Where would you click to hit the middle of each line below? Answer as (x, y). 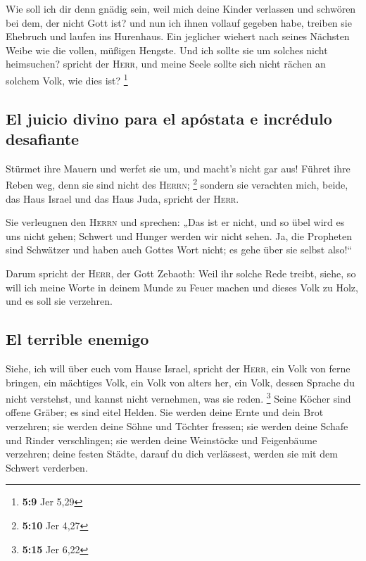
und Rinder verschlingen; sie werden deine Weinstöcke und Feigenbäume (162, 440)
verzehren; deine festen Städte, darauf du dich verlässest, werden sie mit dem (172, 454)
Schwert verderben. (47, 467)
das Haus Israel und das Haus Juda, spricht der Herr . (122, 198)
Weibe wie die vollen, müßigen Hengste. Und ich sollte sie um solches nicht (167, 50)
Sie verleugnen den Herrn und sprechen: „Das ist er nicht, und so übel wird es (175, 222)
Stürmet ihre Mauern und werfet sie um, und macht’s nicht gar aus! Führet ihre (178, 168)
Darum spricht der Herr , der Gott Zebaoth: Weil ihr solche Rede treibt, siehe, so (181, 273)
